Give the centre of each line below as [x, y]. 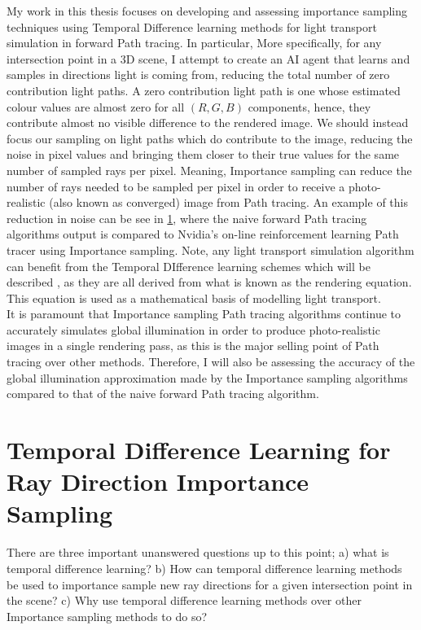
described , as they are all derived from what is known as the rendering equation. [209, 282]
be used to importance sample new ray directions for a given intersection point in [210, 584]
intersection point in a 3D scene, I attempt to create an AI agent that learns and [208, 58]
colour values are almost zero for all [96, 106]
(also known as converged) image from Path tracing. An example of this [228, 202]
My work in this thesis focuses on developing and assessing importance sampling [207, 11]
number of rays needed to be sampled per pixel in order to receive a [176, 186]
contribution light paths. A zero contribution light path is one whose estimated [204, 90]
